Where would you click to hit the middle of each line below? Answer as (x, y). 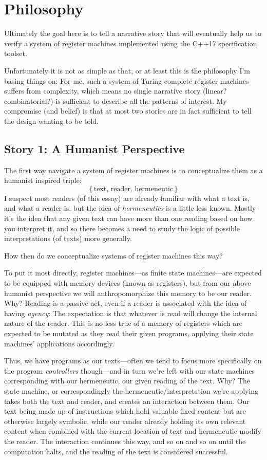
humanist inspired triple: (43, 180)
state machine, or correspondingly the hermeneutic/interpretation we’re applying (131, 390)
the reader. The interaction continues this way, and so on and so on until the (125, 441)
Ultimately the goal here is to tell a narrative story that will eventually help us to (133, 33)
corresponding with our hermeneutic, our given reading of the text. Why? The (127, 381)
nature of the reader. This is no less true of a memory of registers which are (123, 323)
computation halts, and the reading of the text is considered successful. (116, 451)
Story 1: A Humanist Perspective (94, 148)
